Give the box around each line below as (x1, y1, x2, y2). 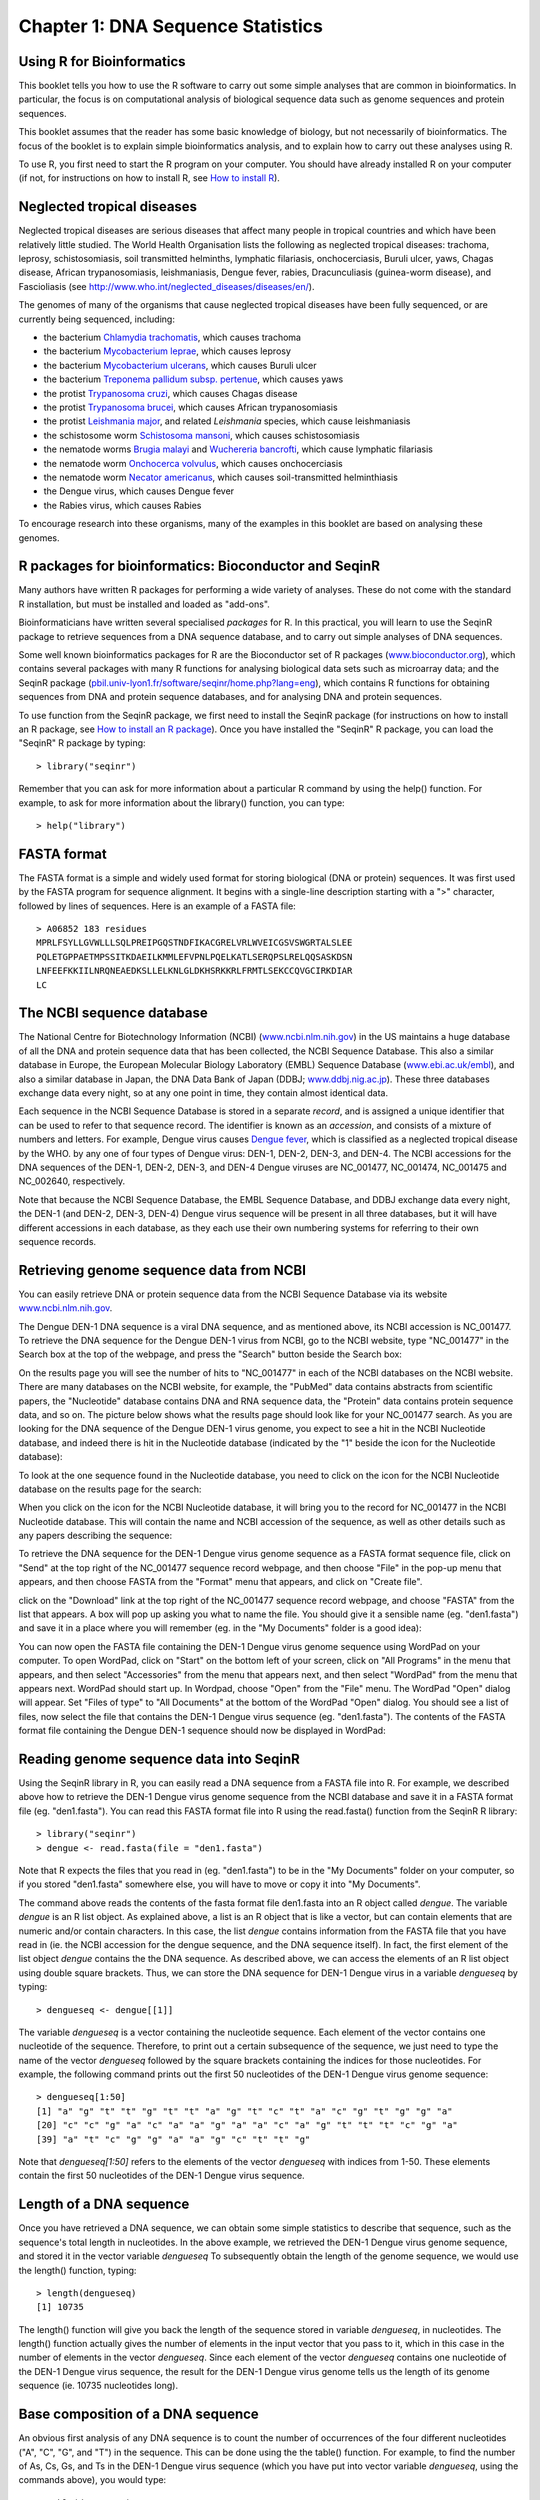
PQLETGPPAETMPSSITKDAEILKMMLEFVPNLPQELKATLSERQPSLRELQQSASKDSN (36, 951, 353, 962)
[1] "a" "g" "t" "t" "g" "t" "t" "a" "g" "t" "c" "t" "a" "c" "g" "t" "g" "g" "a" (36, 2105, 453, 2117)
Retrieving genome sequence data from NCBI (18, 1261, 307, 1279)
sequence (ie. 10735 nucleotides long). (18, 2380, 179, 2392)
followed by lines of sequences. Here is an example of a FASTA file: (18, 900, 297, 912)
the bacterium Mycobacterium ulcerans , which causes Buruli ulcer (43, 359, 317, 371)
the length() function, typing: (18, 2264, 137, 2276)
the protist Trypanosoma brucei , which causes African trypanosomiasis (43, 401, 339, 413)
